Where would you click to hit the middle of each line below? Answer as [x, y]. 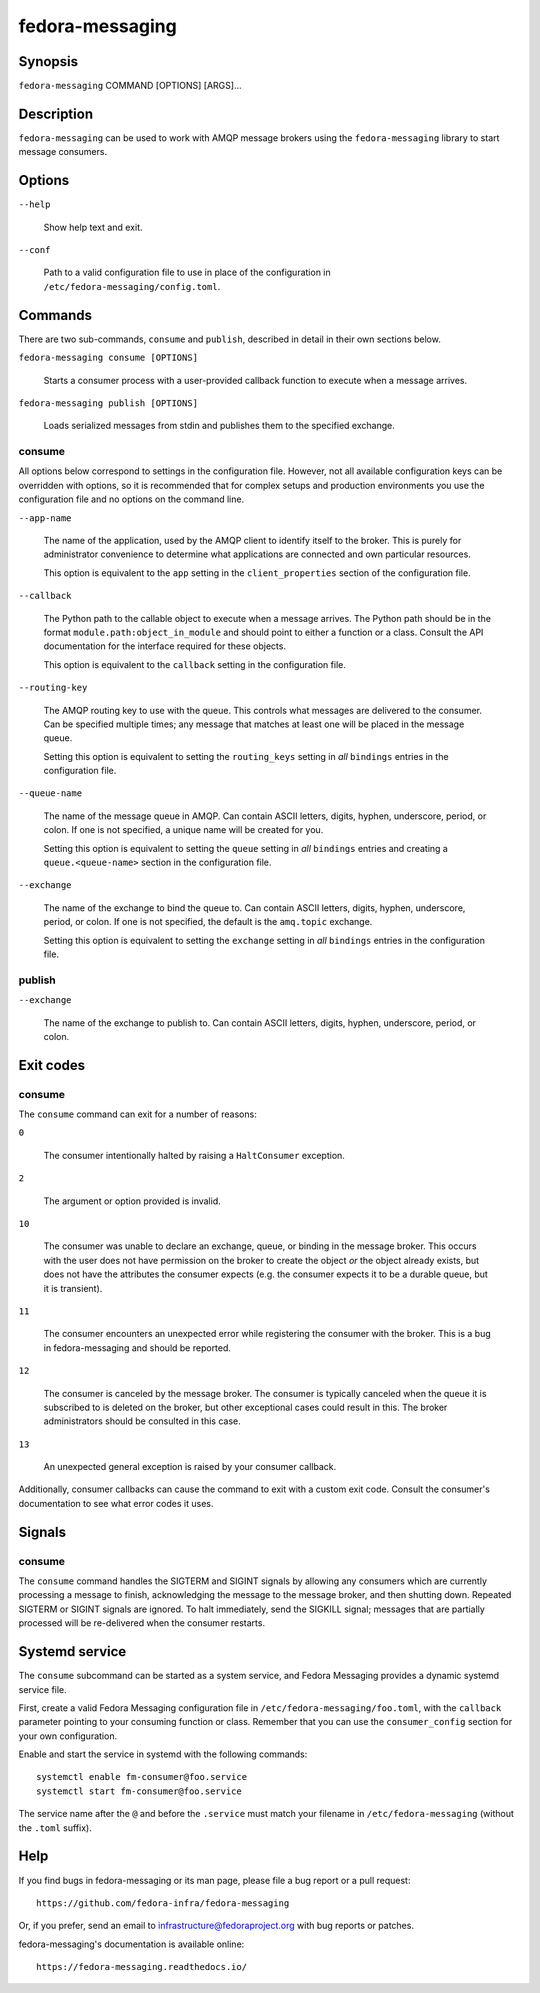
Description [56, 113]
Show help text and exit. [93, 227]
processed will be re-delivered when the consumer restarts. [141, 1623]
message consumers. [63, 152]
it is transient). [73, 1288]
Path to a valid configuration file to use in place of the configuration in [187, 272]
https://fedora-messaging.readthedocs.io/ [142, 1967]
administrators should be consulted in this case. [142, 1421]
